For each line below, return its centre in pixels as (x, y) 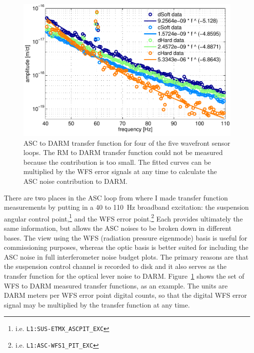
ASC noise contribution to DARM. (75, 181)
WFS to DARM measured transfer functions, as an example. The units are (116, 285)
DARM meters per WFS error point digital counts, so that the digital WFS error (126, 295)
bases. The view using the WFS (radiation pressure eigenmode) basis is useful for (126, 237)
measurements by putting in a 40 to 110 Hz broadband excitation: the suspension (127, 207)
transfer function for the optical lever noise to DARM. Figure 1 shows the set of (124, 276)
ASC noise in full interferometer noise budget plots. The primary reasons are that (126, 256)
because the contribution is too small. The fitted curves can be (117, 162)
